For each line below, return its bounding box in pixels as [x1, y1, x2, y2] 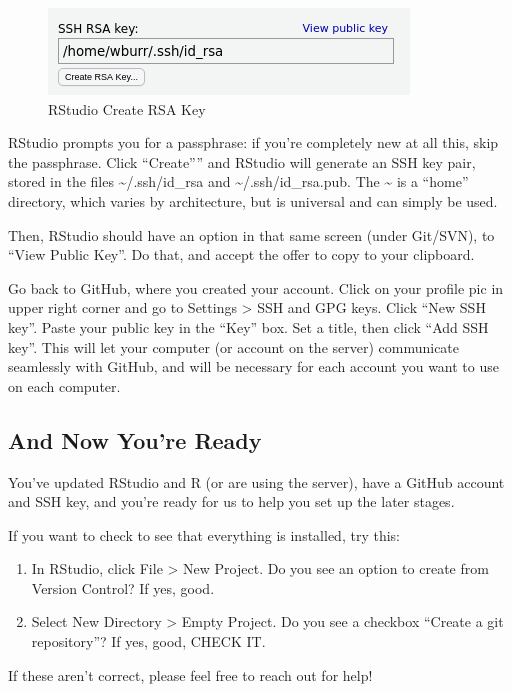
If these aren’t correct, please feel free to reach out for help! [8, 664, 373, 685]
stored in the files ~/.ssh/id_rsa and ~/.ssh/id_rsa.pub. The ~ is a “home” [8, 171, 469, 192]
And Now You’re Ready [8, 424, 262, 455]
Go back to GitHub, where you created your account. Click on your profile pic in [8, 277, 504, 298]
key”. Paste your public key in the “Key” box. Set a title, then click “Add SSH [8, 316, 489, 337]
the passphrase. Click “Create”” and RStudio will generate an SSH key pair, [8, 151, 476, 172]
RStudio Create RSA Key [48, 98, 206, 119]
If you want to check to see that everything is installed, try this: [8, 524, 400, 545]
